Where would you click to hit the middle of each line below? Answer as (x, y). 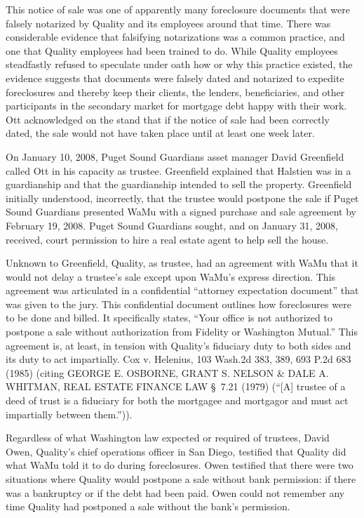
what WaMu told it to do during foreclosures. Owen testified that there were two (180, 465)
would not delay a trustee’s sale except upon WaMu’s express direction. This (171, 276)
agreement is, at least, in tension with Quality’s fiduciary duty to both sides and (178, 345)
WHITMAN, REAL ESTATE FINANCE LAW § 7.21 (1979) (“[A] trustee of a (176, 386)
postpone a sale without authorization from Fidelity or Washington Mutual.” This (182, 332)
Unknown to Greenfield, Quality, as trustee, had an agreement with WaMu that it (182, 263)
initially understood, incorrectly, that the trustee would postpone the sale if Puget (182, 198)
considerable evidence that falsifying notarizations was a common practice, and (175, 37)
